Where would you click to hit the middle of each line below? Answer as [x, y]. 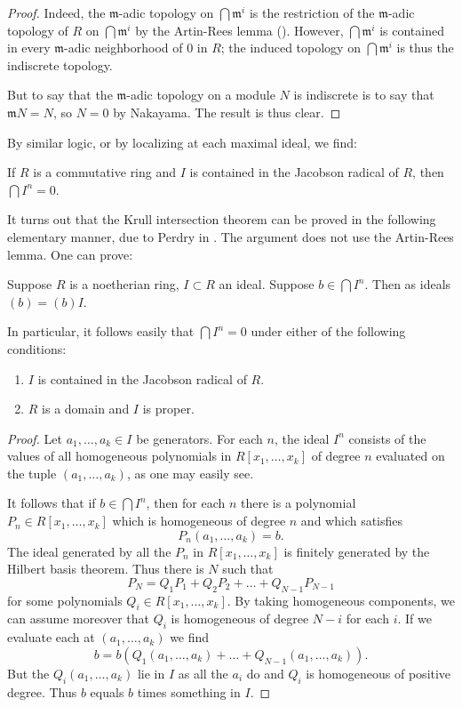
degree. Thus [42, 691]
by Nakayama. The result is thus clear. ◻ [227, 112]
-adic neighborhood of [123, 48]
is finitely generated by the [357, 551]
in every [29, 48]
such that [248, 569]
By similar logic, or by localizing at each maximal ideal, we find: [182, 142]
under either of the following [328, 331]
